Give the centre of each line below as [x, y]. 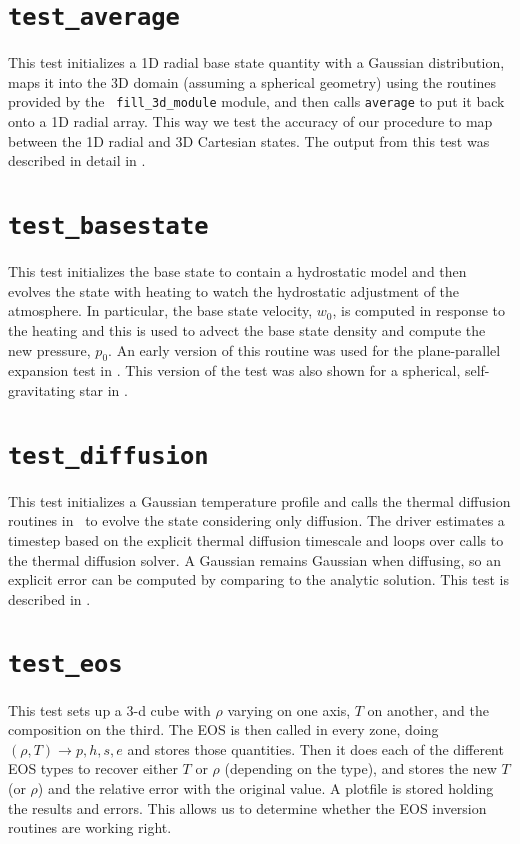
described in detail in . [77, 160]
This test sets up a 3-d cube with [109, 709]
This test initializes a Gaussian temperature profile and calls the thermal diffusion [259, 500]
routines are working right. [90, 827]
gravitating [41, 389]
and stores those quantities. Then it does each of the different [315, 748]
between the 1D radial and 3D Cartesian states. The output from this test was [249, 140]
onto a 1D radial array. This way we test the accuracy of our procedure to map [250, 121]
